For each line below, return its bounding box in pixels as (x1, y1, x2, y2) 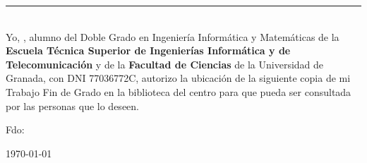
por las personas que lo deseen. (6, 98, 139, 113)
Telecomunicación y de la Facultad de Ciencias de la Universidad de (6, 56, 324, 71)
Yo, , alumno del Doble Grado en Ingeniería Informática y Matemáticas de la (6, 29, 339, 44)
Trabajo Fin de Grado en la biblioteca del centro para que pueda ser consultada (6, 84, 351, 99)
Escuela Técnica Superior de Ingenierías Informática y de (6, 43, 291, 58)
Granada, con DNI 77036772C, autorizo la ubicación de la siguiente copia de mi (6, 71, 351, 85)
